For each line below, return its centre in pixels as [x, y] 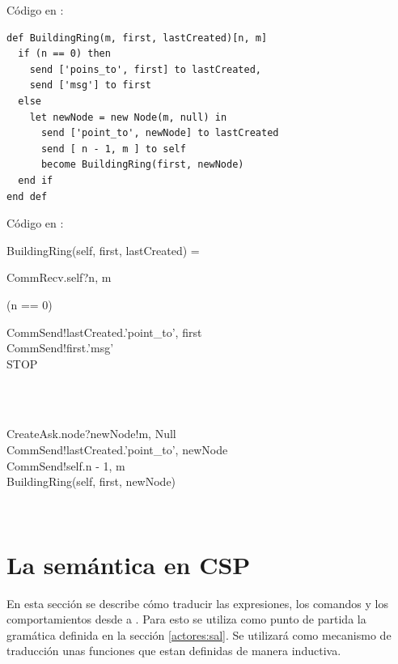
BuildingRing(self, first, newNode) [91, 481]
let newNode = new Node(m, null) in [128, 117]
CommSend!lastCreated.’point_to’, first [104, 332]
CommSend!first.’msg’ [60, 348]
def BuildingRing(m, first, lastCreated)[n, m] [137, 38]
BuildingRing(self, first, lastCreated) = [103, 250]
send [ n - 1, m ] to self [113, 149]
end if [36, 180]
